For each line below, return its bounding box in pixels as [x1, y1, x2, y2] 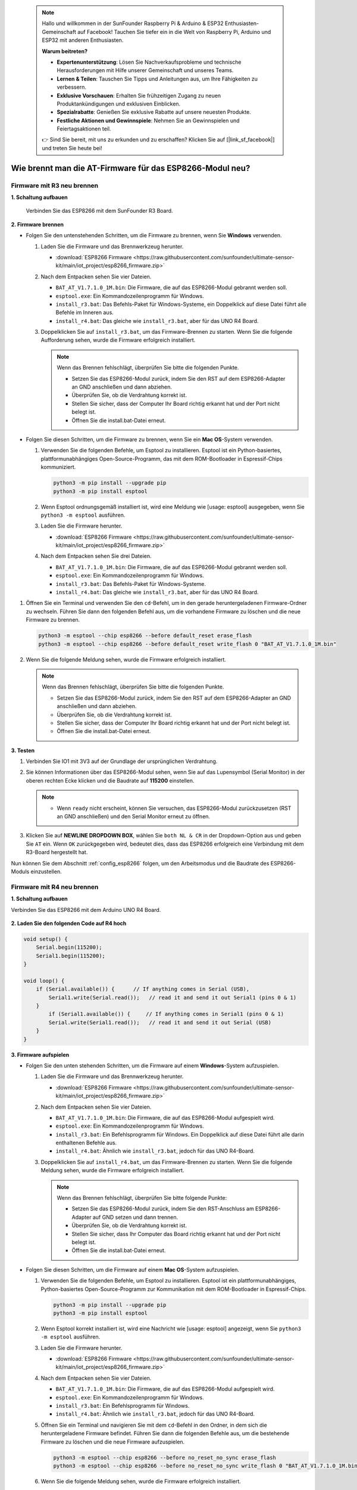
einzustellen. [30, 868, 62, 875]
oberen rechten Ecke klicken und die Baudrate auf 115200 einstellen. [26, 777, 195, 784]
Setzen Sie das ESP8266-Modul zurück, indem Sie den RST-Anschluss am [71, 1205, 254, 1212]
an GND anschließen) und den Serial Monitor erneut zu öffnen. [57, 813, 211, 820]
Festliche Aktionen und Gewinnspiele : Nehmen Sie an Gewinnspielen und [57, 117, 240, 124]
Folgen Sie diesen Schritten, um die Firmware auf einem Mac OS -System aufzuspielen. [26, 1266, 240, 1273]
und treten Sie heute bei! [42, 144, 102, 151]
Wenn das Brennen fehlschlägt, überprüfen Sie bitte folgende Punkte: [57, 1194, 227, 1202]
